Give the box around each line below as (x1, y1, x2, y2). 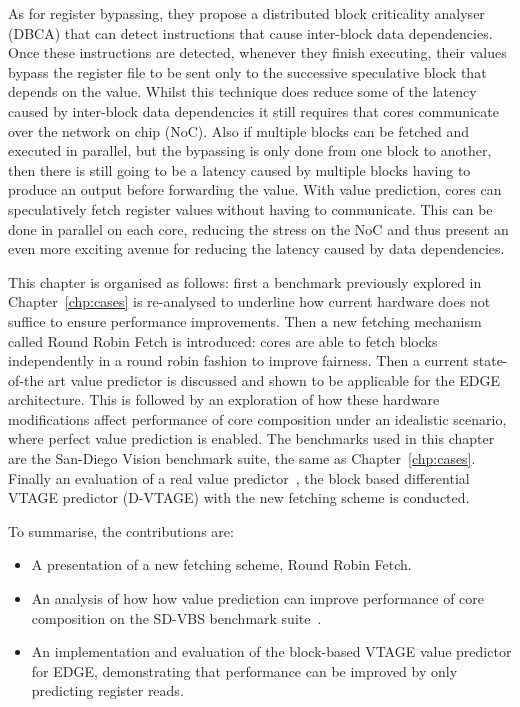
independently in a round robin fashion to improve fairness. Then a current (8, 350, 469, 371)
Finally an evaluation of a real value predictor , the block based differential (8, 467, 470, 488)
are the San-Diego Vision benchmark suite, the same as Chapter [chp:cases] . (8, 448, 476, 469)
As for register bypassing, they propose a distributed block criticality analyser (8, 3, 485, 23)
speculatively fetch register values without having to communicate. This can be (8, 198, 493, 219)
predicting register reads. (31, 680, 184, 701)
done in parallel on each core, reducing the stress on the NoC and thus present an (8, 218, 509, 239)
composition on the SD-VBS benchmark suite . (31, 607, 322, 628)
